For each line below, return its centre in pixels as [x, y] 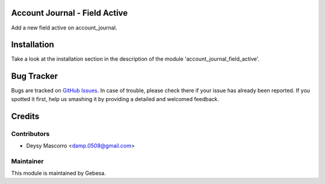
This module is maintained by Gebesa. [59, 173]
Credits [25, 116]
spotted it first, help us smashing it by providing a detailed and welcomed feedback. [115, 99]
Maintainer [27, 161]
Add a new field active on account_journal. [64, 28]
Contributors [30, 133]
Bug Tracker [35, 76]
